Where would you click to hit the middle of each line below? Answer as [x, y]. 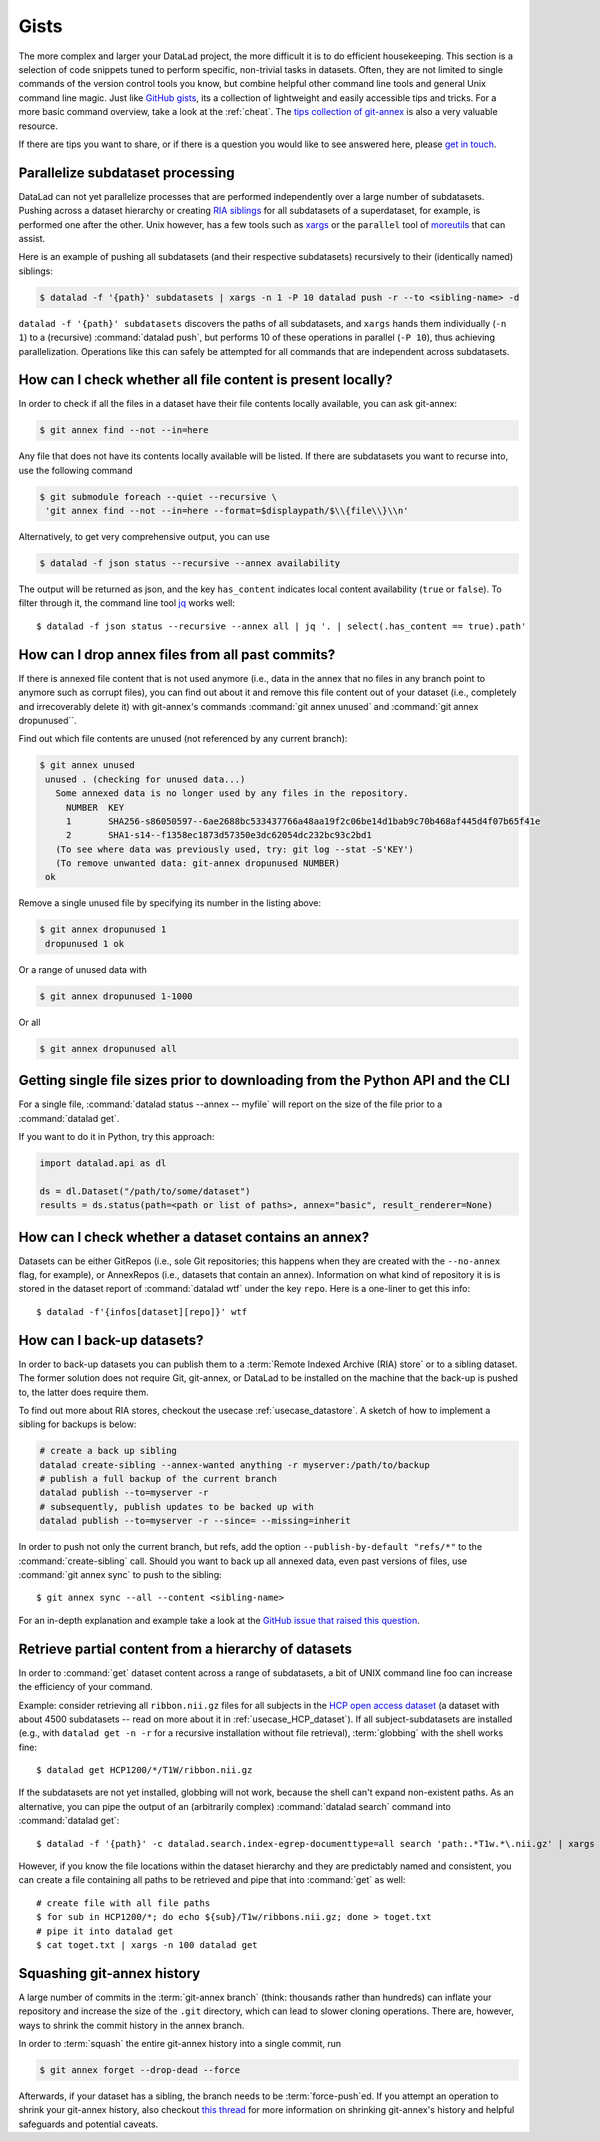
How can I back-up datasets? [111, 1340]
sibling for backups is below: [77, 1424]
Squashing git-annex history [109, 1973]
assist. [32, 238]
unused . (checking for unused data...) [145, 779]
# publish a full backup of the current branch [158, 1479]
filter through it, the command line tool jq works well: [126, 603]
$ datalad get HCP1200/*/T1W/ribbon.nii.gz [144, 1770]
